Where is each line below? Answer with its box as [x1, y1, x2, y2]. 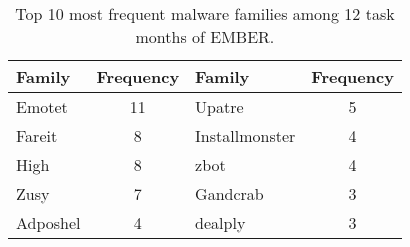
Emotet [16, 95, 68, 118]
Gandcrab [195, 182, 264, 205]
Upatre [195, 95, 244, 118]
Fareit [16, 124, 58, 147]
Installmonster [195, 124, 296, 147]
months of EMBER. [135, 25, 275, 48]
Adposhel [16, 211, 81, 234]
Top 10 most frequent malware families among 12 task [15, 2, 395, 25]
